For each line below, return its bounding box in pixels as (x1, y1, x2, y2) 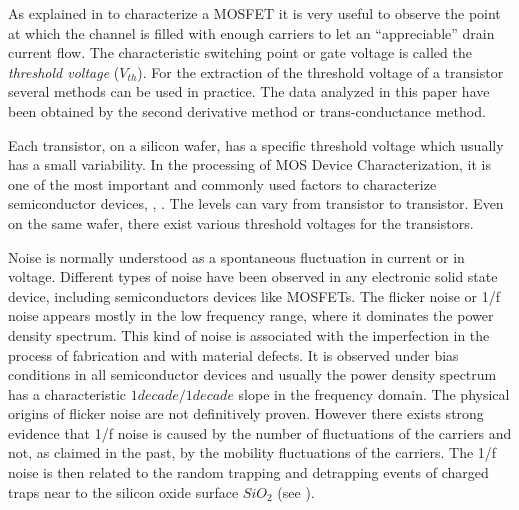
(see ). (277, 481, 315, 502)
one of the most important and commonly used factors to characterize (8, 173, 437, 194)
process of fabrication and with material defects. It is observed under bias (8, 344, 459, 365)
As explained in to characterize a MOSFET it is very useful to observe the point (8, 3, 501, 23)
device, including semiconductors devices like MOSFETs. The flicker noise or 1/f (8, 285, 501, 306)
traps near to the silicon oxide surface (8, 481, 239, 502)
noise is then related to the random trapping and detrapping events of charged (8, 462, 489, 483)
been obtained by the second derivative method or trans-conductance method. (8, 100, 486, 121)
